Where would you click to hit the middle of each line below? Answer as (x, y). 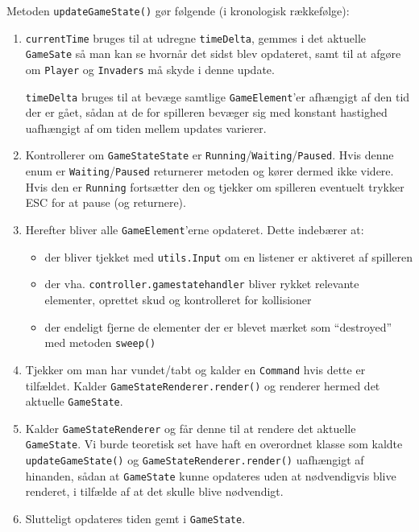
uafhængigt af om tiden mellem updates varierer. (146, 128)
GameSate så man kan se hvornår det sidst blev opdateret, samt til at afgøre (213, 54)
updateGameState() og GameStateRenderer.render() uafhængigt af (195, 460)
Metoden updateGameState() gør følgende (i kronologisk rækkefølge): (178, 10)
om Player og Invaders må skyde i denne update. (150, 69)
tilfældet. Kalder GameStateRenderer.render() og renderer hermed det (203, 385)
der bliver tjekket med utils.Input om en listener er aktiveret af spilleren (228, 256)
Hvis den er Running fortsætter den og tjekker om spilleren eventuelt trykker (215, 186)
